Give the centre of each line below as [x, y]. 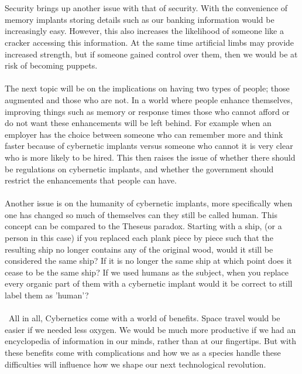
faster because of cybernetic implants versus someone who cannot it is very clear [149, 146]
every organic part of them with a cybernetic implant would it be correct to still [149, 283]
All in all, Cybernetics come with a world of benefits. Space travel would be [144, 318]
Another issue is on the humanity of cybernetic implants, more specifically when [149, 203]
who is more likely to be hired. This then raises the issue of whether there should [150, 157]
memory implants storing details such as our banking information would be [140, 19]
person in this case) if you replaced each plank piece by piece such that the [139, 238]
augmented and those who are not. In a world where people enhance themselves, [149, 99]
